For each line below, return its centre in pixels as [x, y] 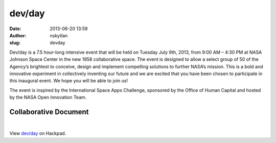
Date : [15, 29]
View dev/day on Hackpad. [38, 133]
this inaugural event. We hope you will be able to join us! [68, 81]
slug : [15, 43]
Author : [18, 35]
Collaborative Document [49, 112]
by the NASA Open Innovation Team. [48, 98]
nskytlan [59, 35]
